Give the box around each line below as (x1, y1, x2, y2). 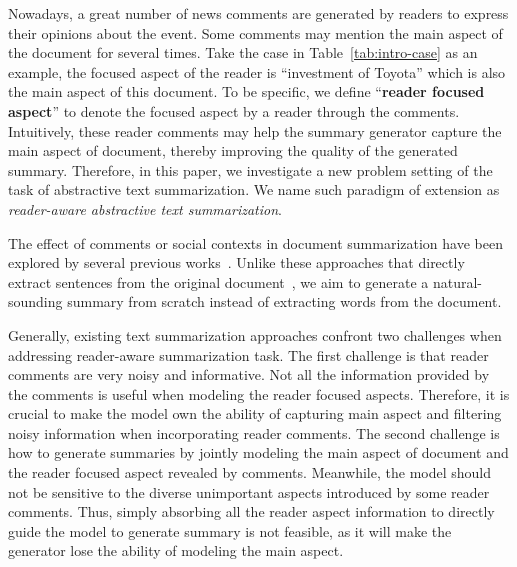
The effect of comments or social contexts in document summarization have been (8, 232, 503, 253)
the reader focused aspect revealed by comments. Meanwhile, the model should (8, 462, 491, 483)
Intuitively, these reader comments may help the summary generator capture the (8, 120, 502, 141)
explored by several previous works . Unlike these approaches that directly (8, 252, 465, 273)
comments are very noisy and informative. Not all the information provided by (8, 364, 490, 385)
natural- (432, 271, 482, 292)
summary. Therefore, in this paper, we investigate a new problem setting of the (8, 159, 493, 180)
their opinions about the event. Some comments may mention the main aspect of (8, 22, 503, 43)
